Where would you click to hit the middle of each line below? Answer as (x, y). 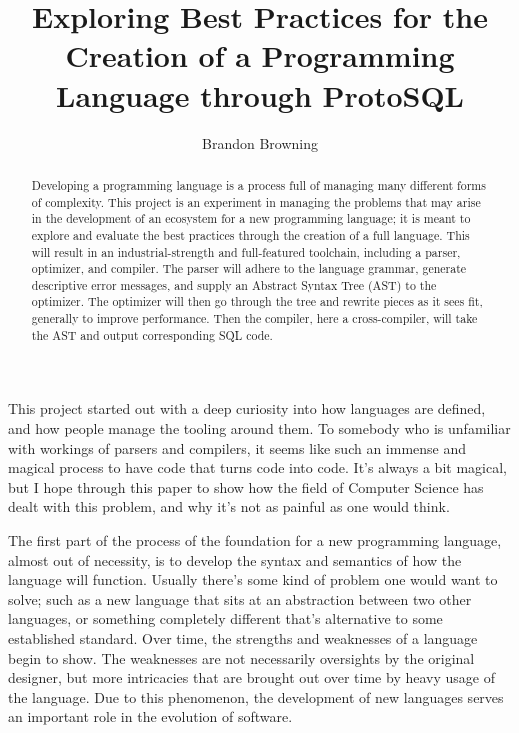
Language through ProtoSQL (260, 94)
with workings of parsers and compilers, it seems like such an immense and (237, 447)
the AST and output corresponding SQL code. (152, 334)
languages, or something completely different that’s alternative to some (225, 618)
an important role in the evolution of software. (150, 716)
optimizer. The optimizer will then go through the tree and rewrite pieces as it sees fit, (257, 301)
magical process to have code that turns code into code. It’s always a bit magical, (257, 467)
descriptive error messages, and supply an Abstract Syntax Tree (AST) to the (234, 284)
